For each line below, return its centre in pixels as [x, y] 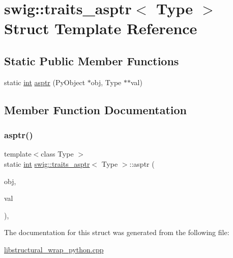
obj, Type [106, 82]
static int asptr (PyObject [45, 82]
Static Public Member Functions [92, 60]
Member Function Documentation [96, 109]
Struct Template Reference [101, 28]
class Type [57, 154]
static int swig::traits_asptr [47, 163]
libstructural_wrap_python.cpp [54, 249]
